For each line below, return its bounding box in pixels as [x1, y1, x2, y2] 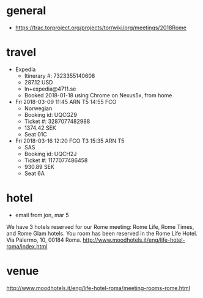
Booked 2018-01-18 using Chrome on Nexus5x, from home [24, 91, 172, 99]
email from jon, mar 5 [15, 211, 69, 218]
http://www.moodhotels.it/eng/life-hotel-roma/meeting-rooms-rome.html [6, 284, 191, 291]
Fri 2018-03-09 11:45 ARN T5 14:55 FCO [15, 98, 117, 105]
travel [6, 45, 37, 59]
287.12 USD [24, 78, 53, 86]
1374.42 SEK [24, 124, 56, 132]
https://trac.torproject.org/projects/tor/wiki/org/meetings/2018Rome [15, 24, 186, 31]
